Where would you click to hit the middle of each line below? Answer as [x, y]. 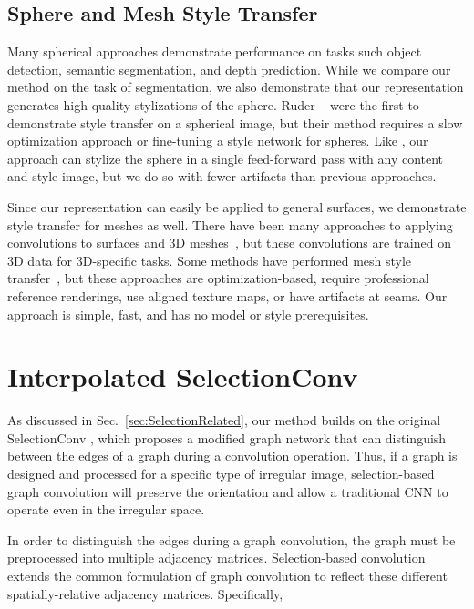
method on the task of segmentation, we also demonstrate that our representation [236, 87]
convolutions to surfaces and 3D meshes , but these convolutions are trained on [229, 243]
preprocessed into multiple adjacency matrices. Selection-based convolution [216, 558]
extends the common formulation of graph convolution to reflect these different [227, 575]
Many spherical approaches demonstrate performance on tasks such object [215, 51]
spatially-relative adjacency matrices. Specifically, [145, 593]
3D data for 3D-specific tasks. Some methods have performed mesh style [210, 260]
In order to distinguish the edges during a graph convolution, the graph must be [232, 539]
